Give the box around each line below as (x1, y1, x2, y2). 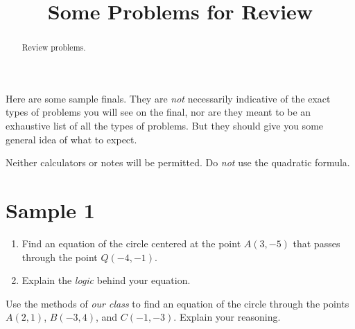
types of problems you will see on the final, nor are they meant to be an (6, 105, 311, 119)
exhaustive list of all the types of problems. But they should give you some (6, 118, 324, 133)
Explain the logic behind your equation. (21, 273, 191, 287)
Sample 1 (6, 195, 95, 224)
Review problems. (21, 42, 86, 53)
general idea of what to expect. (6, 132, 137, 146)
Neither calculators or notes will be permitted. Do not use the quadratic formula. (6, 155, 350, 170)
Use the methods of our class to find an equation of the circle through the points (6, 296, 349, 310)
